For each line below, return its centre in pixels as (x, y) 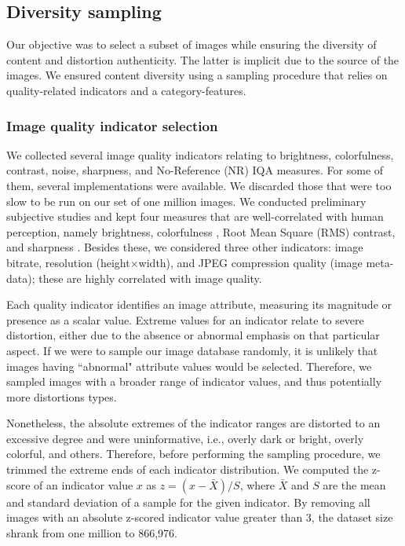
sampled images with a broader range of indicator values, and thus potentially (194, 381)
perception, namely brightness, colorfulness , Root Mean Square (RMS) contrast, (201, 231)
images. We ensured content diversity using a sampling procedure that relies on (197, 75)
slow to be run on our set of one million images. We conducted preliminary (186, 201)
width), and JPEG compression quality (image (250, 262)
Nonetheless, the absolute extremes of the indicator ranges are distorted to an (193, 423)
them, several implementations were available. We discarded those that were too (199, 185)
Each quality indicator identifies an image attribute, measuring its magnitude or (199, 304)
